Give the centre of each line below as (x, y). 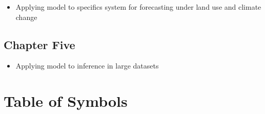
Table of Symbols (66, 101)
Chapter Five (39, 44)
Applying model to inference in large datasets (87, 66)
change (26, 17)
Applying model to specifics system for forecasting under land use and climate (138, 7)
